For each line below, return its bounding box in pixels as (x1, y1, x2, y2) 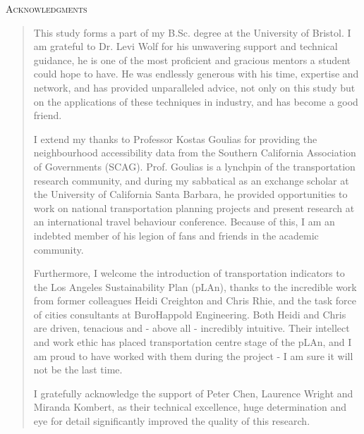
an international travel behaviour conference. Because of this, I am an (33, 214, 335, 229)
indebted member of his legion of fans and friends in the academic (33, 228, 319, 242)
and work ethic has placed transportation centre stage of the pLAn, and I (33, 335, 352, 349)
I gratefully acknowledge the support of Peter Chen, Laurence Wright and (33, 385, 353, 400)
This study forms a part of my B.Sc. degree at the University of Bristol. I (33, 25, 351, 39)
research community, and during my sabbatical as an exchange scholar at (33, 173, 349, 187)
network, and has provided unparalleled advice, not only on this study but (33, 80, 356, 94)
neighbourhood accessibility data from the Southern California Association (33, 145, 356, 160)
